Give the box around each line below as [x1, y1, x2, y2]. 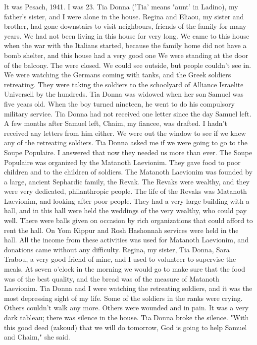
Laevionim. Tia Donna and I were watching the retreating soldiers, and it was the [4, 283, 253, 293]
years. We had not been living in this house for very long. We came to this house [4, 30, 250, 41]
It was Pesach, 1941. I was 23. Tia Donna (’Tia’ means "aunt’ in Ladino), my [4, 1, 238, 11]
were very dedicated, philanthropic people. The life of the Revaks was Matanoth [4, 186, 247, 196]
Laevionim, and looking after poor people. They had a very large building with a [4, 195, 250, 206]
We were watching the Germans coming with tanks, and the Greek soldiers [4, 69, 231, 80]
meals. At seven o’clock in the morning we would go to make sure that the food [4, 264, 246, 274]
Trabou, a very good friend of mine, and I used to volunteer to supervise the [4, 254, 236, 264]
